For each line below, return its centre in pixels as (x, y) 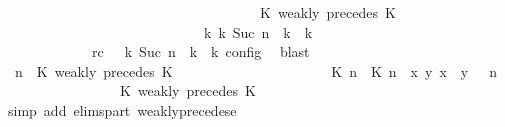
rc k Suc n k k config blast (200, 51)
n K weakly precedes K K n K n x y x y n (255, 70)
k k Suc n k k (258, 31)
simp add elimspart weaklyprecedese (122, 109)
